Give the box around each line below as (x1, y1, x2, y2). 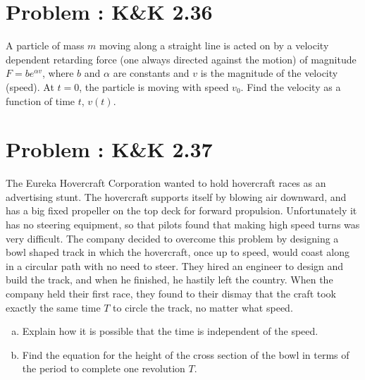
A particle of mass (6, 38, 85, 53)
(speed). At (6, 79, 54, 94)
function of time (6, 93, 75, 108)
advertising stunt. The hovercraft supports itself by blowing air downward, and (6, 189, 347, 204)
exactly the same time (6, 300, 101, 314)
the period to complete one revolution (22, 361, 185, 376)
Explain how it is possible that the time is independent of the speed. (22, 324, 318, 338)
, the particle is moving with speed (79, 79, 229, 94)
